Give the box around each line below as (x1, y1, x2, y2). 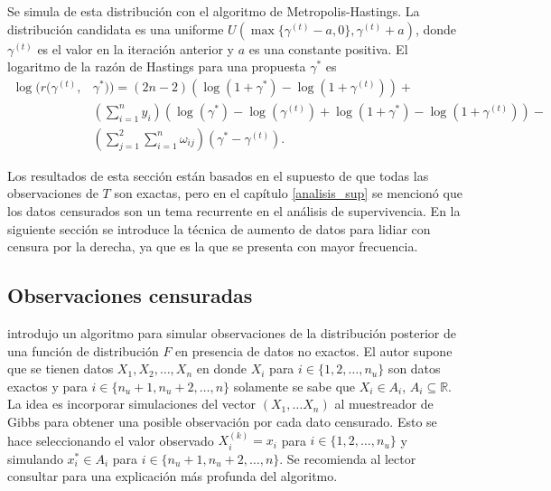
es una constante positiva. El (248, 39, 408, 58)
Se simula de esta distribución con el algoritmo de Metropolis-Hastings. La (7, 2, 420, 20)
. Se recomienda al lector (279, 449, 416, 467)
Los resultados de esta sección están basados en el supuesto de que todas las (7, 165, 429, 184)
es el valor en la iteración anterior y (37, 39, 234, 58)
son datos (388, 359, 441, 378)
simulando (7, 449, 63, 467)
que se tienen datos (7, 359, 114, 378)
